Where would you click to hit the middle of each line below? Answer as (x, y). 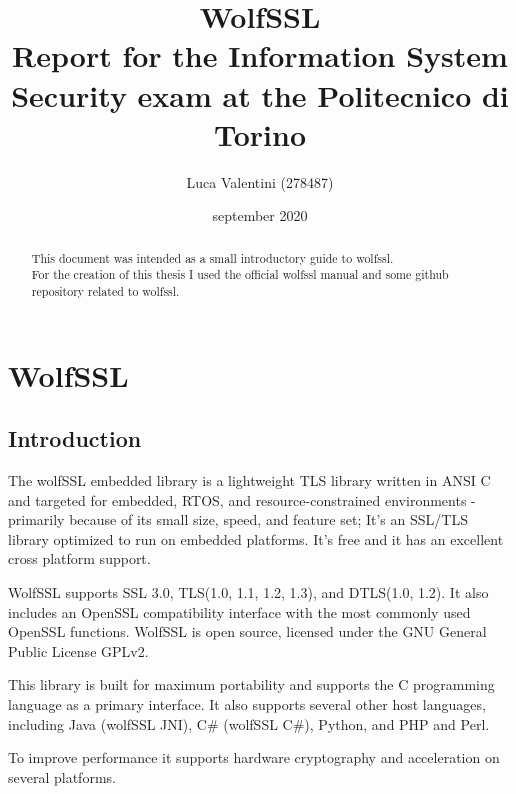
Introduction (75, 438)
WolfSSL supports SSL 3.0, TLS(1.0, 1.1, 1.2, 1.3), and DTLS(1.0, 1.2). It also (248, 592)
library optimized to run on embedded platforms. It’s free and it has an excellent (256, 538)
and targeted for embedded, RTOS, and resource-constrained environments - (242, 499)
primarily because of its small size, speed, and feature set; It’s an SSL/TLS (238, 519)
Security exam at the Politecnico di (260, 94)
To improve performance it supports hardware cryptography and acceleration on (254, 757)
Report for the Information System (260, 55)
